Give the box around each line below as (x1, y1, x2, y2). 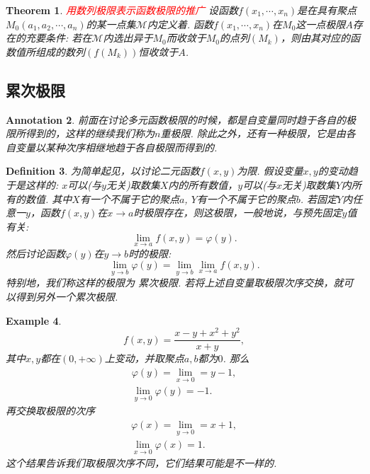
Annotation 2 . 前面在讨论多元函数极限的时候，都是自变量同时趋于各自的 (6, 112, 346, 127)
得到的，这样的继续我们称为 (25, 126, 155, 141)
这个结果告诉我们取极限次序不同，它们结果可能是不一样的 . (6, 456, 277, 470)
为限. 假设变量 (237, 163, 303, 178)
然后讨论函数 (6, 245, 65, 260)
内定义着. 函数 (147, 16, 213, 31)
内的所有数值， (168, 177, 238, 192)
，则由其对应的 (280, 30, 350, 45)
